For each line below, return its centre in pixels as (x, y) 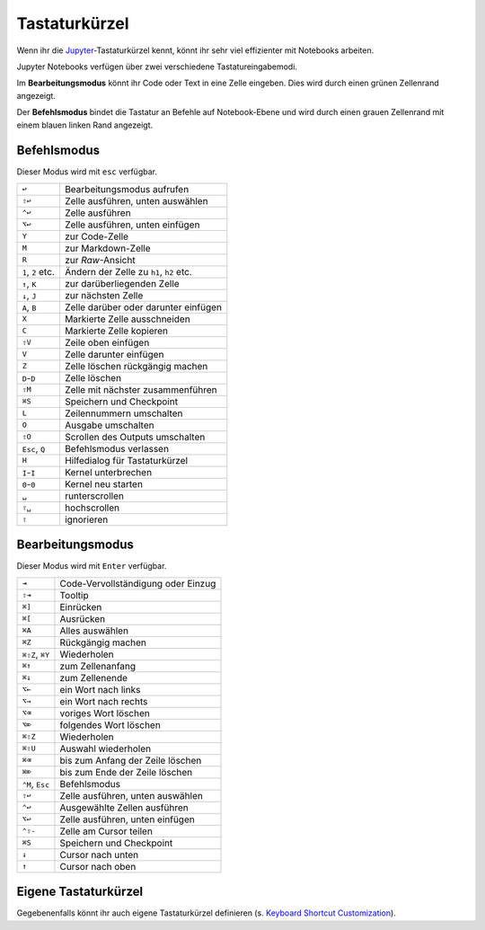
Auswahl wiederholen (106, 748)
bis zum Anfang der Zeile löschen (131, 760)
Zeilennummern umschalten (123, 413)
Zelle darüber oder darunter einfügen (143, 307)
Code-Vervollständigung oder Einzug (138, 583)
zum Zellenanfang (98, 666)
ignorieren (86, 519)
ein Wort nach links (100, 689)
